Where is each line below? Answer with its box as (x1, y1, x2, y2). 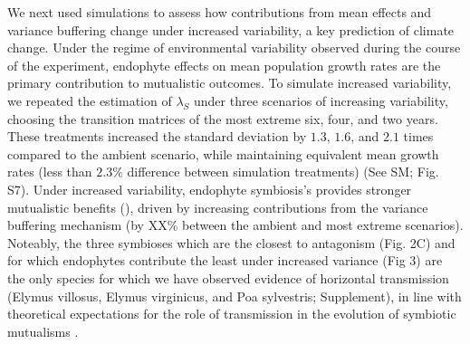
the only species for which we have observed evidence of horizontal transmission (7, 268, 449, 287)
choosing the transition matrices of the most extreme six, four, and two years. (7, 109, 438, 128)
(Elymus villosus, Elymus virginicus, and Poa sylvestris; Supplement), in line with (7, 286, 462, 305)
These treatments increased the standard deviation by (7, 127, 307, 146)
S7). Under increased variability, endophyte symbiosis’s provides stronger (7, 179, 412, 198)
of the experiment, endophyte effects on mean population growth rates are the (7, 55, 441, 74)
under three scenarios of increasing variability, (194, 91, 448, 110)
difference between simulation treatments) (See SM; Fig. (127, 162, 439, 181)
